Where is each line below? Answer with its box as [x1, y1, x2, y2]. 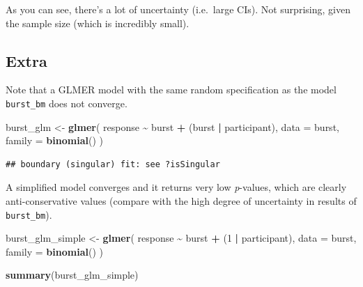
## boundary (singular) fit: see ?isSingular [6, 159, 220, 169]
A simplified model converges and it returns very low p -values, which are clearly [6, 180, 347, 194]
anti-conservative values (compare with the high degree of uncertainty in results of [6, 194, 357, 208]
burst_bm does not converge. [6, 95, 128, 110]
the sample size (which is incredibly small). [6, 15, 190, 30]
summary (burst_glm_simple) [6, 267, 139, 282]
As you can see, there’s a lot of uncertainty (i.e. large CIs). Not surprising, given [6, 2, 350, 16]
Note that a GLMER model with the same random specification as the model [6, 82, 337, 97]
